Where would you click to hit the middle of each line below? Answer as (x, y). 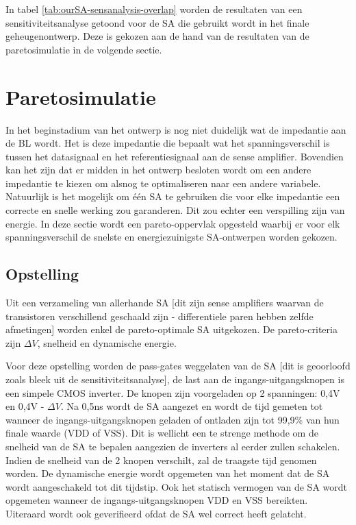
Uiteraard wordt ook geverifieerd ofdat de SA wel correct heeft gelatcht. (156, 513)
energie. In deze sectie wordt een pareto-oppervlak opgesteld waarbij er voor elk (173, 223)
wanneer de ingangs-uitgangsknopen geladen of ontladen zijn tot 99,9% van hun (173, 419)
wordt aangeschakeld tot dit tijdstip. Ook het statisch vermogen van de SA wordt (176, 486)
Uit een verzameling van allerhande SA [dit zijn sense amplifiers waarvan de (165, 303)
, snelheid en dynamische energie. (107, 342)
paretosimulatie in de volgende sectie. (84, 49)
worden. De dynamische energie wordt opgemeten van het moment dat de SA (168, 473)
